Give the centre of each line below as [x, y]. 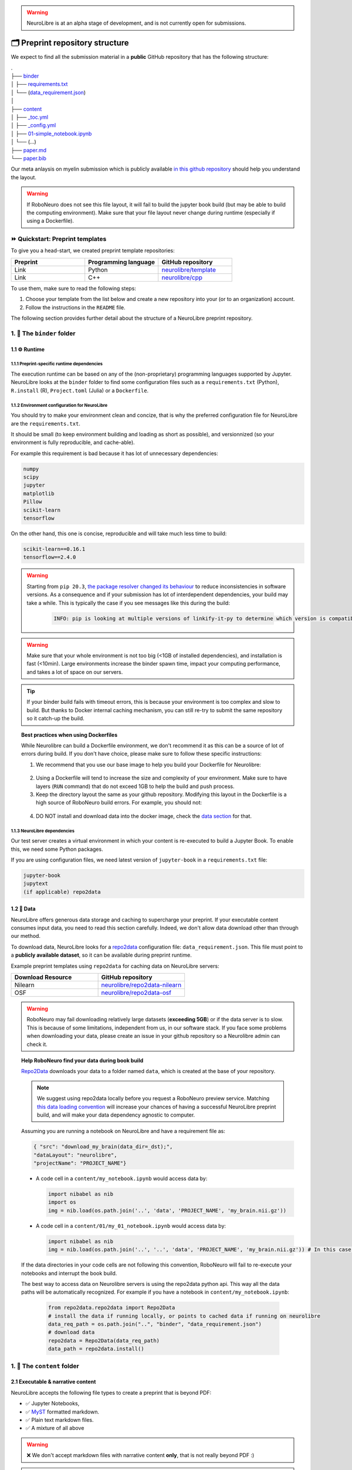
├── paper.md [29, 150]
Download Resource [43, 977]
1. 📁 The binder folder [43, 333]
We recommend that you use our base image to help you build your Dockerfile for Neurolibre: [148, 764]
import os [62, 1202]
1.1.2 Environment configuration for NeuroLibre [59, 405]
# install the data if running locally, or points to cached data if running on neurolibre [184, 1316]
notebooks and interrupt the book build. [69, 1273]
